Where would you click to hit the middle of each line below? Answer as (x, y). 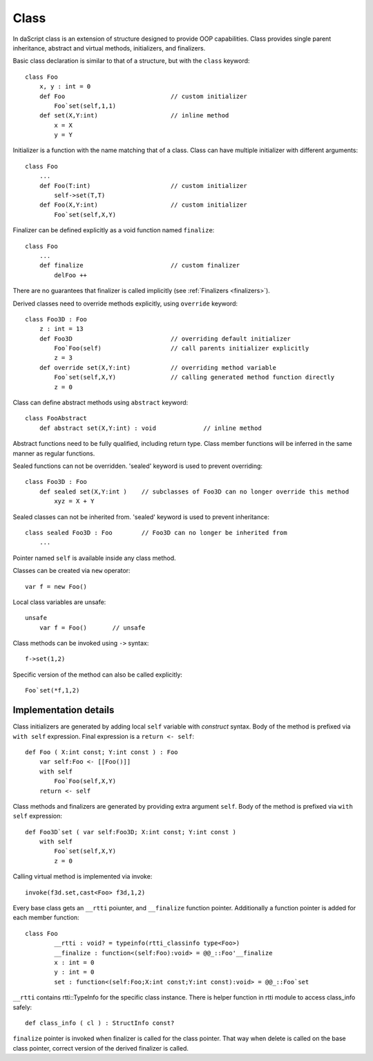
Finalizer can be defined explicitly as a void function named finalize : (114, 230)
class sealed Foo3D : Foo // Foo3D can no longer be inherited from (156, 533)
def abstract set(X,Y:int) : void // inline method (150, 428)
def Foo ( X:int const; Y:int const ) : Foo (102, 752)
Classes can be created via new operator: (71, 571)
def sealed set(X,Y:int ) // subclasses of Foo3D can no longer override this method (194, 491)
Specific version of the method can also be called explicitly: (98, 675)
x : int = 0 (74, 962)
